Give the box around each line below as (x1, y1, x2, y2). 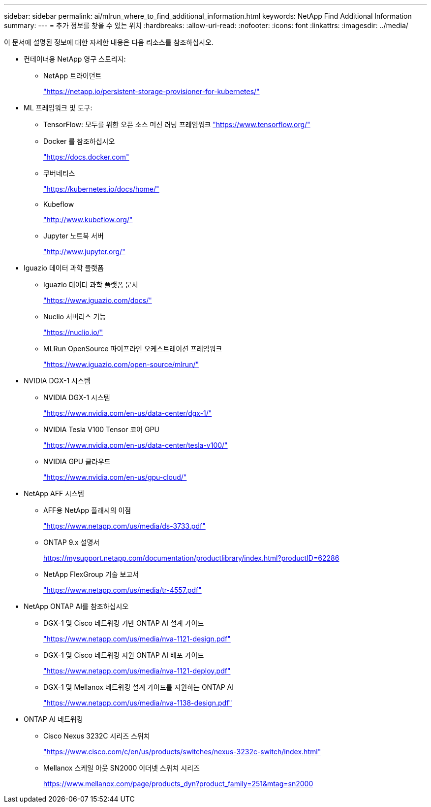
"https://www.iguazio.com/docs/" (43, 296, 152, 304)
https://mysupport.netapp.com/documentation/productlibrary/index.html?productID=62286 (43, 554, 339, 562)
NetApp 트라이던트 (43, 71, 102, 80)
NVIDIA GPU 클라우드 (43, 457, 111, 466)
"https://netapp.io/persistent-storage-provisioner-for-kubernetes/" (43, 87, 260, 96)
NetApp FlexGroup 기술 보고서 (43, 570, 139, 578)
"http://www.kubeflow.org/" (43, 215, 133, 224)
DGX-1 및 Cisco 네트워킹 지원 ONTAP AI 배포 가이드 (43, 651, 204, 659)
